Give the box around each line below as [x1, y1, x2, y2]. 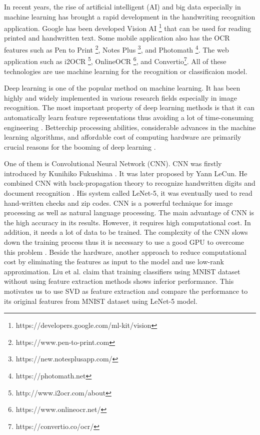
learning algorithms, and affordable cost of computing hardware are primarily [4, 132, 241, 142]
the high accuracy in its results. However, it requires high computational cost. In [4, 217, 251, 227]
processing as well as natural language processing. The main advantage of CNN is [4, 207, 254, 218]
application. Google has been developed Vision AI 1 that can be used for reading [4, 22, 251, 33]
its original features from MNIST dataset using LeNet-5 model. [4, 295, 197, 306]
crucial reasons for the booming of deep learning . [4, 141, 156, 152]
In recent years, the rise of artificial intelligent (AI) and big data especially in [4, 2, 241, 12]
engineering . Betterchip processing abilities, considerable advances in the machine [4, 122, 256, 132]
